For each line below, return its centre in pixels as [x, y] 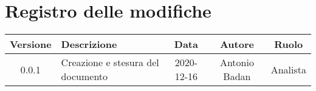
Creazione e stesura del [110, 62]
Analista [288, 69]
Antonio [237, 62]
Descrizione [89, 44]
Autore [237, 44]
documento [84, 76]
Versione [31, 44]
